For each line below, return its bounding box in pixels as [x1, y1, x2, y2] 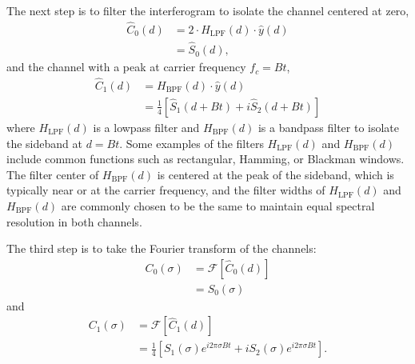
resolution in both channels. [6, 213, 142, 230]
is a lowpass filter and [93, 118, 200, 135]
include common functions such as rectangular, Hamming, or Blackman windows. [6, 150, 405, 167]
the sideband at [6, 134, 82, 151]
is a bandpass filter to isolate [257, 118, 400, 135]
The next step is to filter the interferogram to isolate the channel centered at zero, [6, 2, 409, 18]
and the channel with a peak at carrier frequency [6, 58, 246, 75]
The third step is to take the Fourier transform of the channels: [6, 240, 317, 257]
